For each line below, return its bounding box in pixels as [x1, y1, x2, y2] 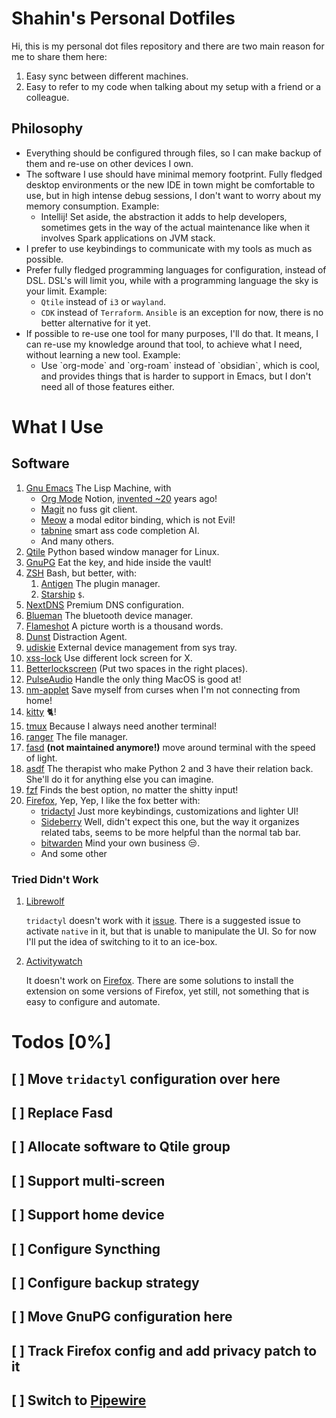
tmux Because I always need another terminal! [25, 720, 218, 732]
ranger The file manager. [25, 730, 129, 742]
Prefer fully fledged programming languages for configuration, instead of [25, 263, 327, 276]
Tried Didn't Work [11, 872, 99, 886]
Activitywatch [25, 955, 83, 967]
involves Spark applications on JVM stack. [40, 232, 216, 244]
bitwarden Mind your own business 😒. [40, 837, 201, 849]
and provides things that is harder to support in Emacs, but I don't [40, 370, 312, 382]
